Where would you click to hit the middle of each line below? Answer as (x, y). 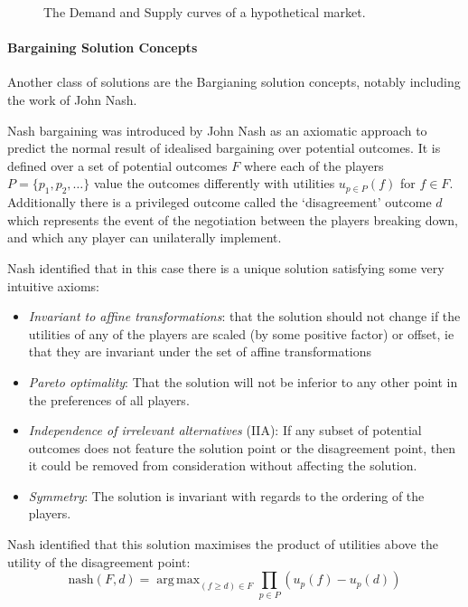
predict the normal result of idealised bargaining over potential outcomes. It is (224, 148)
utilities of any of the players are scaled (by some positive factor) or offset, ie (241, 333)
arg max (178, 580)
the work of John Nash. (72, 99)
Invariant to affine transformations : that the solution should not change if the (244, 316)
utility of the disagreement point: (99, 561)
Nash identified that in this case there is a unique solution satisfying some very (226, 267)
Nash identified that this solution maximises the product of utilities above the (223, 544)
